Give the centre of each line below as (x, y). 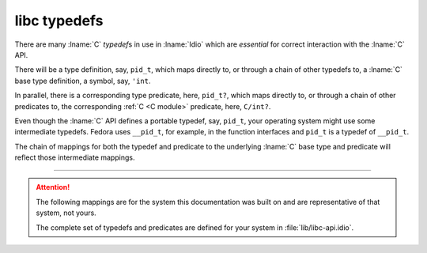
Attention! (53, 187)
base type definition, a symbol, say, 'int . (83, 81)
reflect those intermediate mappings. (75, 157)
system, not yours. (66, 213)
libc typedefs (59, 21)
